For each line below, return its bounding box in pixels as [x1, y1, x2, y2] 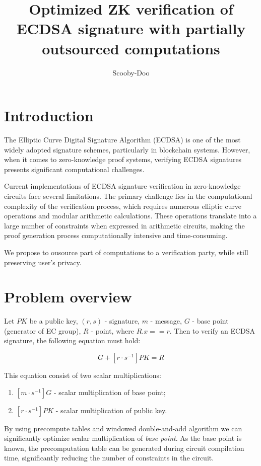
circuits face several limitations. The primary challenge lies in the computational [4, 191, 252, 201]
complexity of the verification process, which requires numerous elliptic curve [4, 200, 242, 211]
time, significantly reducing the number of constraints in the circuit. [4, 452, 214, 463]
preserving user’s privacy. [4, 257, 82, 267]
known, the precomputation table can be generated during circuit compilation [4, 442, 244, 453]
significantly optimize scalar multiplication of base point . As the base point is [4, 433, 242, 443]
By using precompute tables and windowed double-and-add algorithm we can [4, 423, 242, 433]
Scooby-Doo [112, 67, 150, 77]
